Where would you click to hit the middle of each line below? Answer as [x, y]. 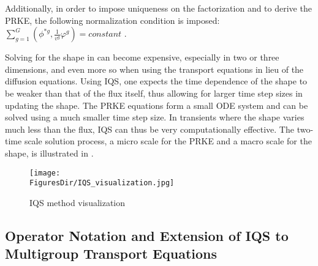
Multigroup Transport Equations [111, 253]
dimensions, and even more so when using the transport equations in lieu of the [154, 69]
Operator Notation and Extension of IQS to [147, 235]
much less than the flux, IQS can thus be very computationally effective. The [150, 129]
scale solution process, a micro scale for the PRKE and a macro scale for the [168, 141]
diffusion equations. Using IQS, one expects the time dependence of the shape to [156, 81]
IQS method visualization [78, 202]
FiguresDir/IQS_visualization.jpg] [102, 183]
